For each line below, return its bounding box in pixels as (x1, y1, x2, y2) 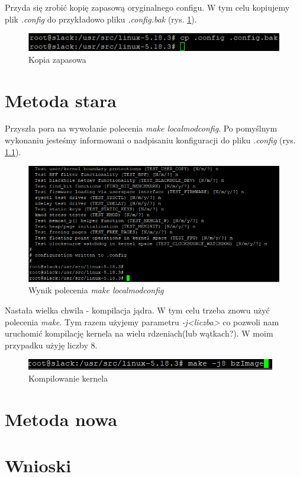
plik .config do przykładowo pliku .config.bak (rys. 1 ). (5, 12, 197, 25)
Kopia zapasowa (28, 53, 86, 65)
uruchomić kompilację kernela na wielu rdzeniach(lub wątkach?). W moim (5, 327, 273, 340)
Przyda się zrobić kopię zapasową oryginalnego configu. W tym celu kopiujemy (5, 1, 290, 13)
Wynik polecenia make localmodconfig (28, 284, 164, 296)
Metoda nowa (5, 406, 118, 431)
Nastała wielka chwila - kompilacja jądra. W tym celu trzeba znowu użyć (5, 304, 270, 316)
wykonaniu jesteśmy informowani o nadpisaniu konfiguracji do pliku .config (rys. (5, 134, 296, 146)
